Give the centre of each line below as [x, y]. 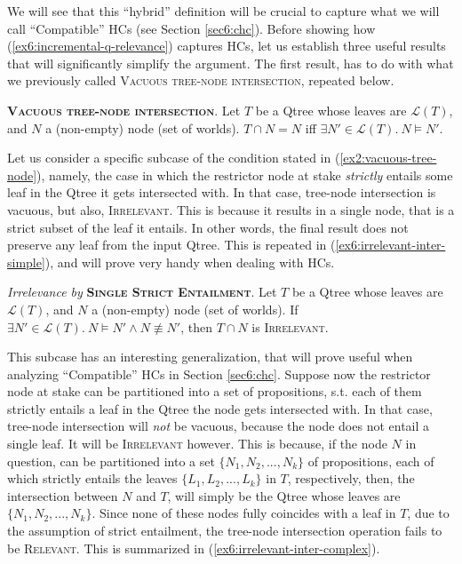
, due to [428, 513]
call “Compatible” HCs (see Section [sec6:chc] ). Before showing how [191, 28]
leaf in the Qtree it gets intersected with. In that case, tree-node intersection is [222, 192]
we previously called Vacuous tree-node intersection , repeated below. [201, 80]
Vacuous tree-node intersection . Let [124, 110]
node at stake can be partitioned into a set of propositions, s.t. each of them [215, 391]
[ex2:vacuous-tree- [388, 158]
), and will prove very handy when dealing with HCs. [190, 262]
